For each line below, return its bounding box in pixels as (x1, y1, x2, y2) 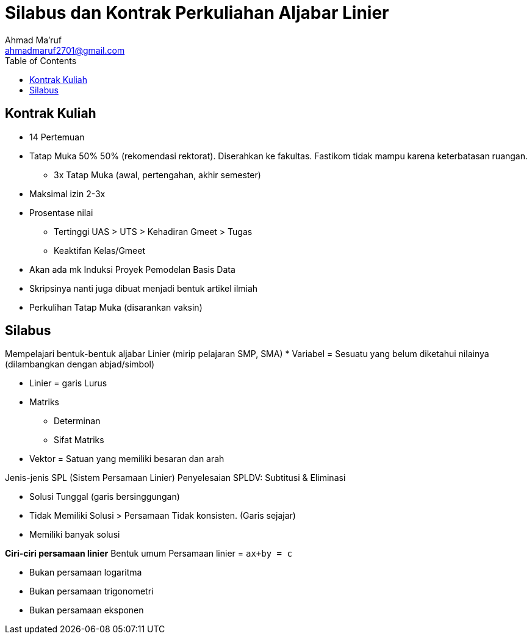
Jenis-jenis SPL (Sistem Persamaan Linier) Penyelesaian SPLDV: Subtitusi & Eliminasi (5, 472, 346, 483)
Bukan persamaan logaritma (29, 567, 142, 578)
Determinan (54, 416, 101, 427)
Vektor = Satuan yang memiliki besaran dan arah (29, 453, 225, 464)
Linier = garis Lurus (29, 378, 107, 389)
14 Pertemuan (29, 131, 85, 142)
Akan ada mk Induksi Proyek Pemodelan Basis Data (29, 264, 235, 275)
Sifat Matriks (54, 435, 104, 446)
